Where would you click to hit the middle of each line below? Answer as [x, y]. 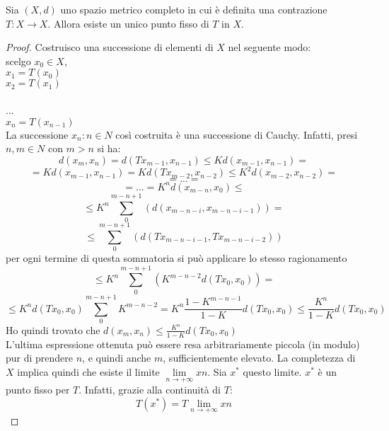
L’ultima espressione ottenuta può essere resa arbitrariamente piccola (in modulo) [183, 344]
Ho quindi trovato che [53, 329]
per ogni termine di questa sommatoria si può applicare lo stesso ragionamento [176, 258]
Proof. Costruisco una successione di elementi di [110, 47]
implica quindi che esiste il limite [88, 371]
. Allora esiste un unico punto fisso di [128, 23]
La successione [37, 134]
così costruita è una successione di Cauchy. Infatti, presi [237, 134]
